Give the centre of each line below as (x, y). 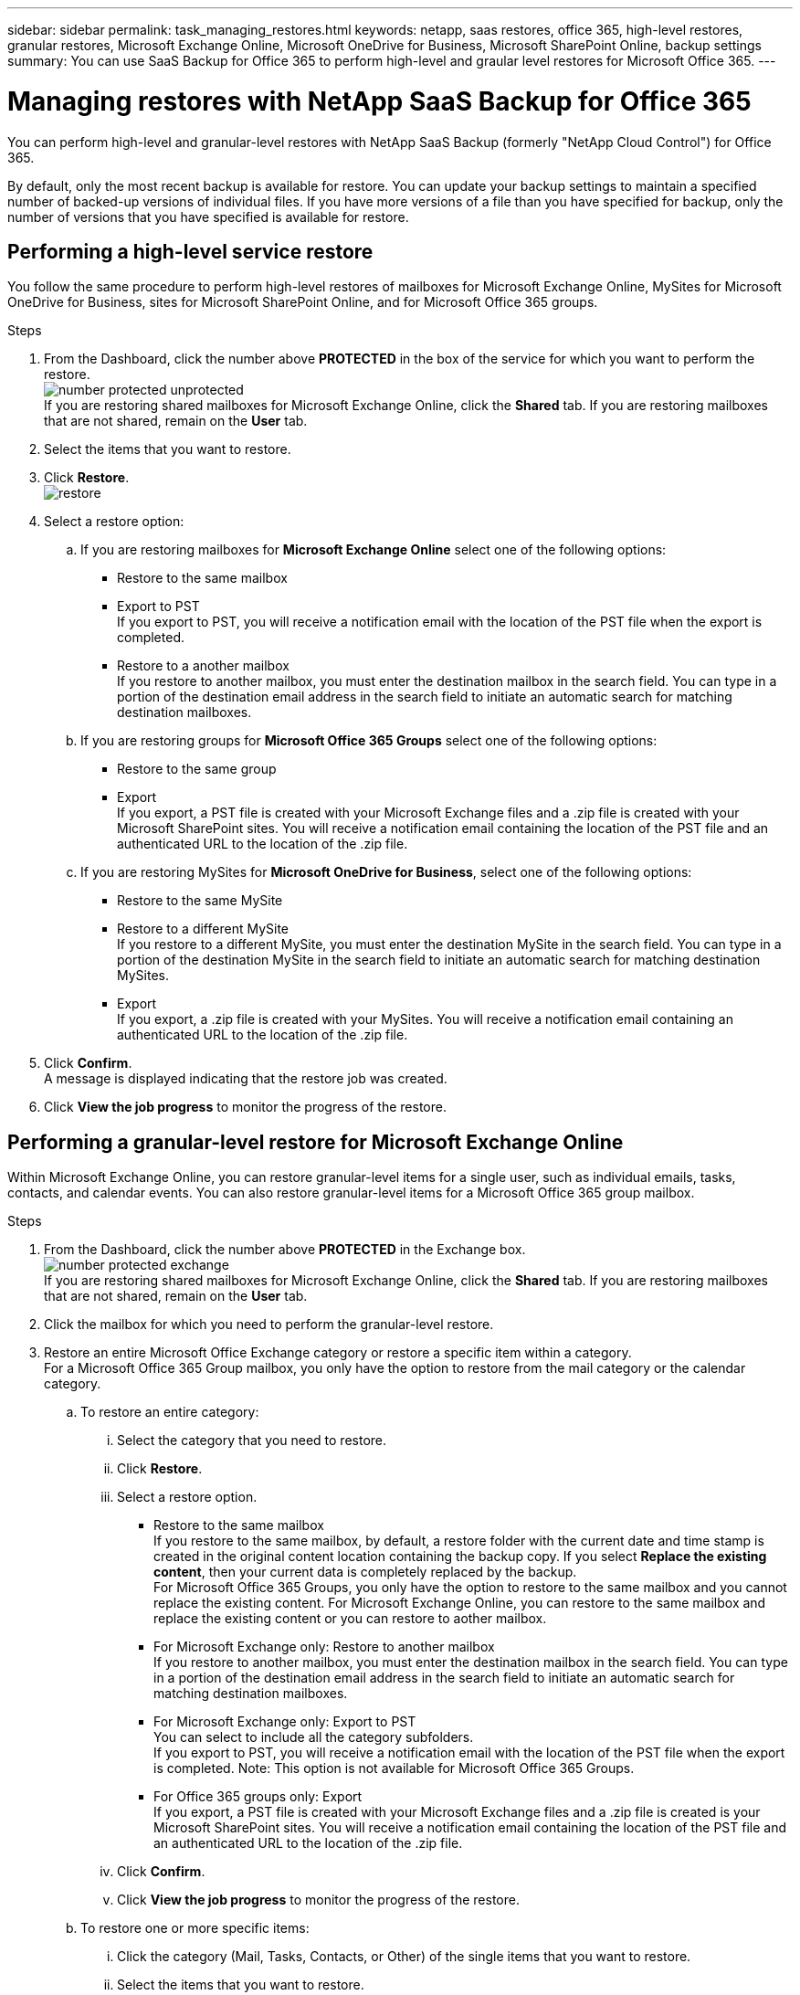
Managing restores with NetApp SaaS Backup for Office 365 (379, 101)
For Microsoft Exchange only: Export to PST (285, 1722)
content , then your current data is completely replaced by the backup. (365, 1572)
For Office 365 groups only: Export (258, 1797)
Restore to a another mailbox (203, 666)
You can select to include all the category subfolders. (314, 1737)
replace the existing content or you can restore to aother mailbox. (350, 1619)
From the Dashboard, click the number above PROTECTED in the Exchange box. (285, 1250)
